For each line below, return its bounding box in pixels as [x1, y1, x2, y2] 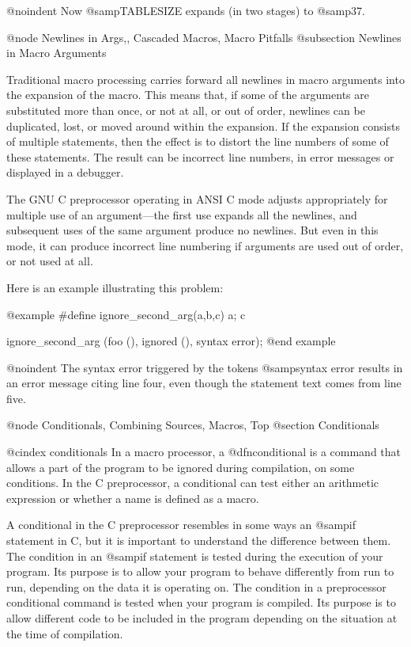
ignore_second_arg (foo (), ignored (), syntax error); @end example [6, 333, 336, 349]
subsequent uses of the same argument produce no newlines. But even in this [6, 222, 379, 238]
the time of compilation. [6, 625, 123, 641]
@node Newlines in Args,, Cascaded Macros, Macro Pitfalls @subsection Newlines [6, 29, 402, 45]
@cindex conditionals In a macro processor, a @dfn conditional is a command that [6, 443, 402, 460]
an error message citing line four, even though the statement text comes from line [6, 375, 402, 391]
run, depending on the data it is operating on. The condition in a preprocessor [6, 578, 386, 595]
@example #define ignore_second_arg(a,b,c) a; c [6, 306, 246, 322]
